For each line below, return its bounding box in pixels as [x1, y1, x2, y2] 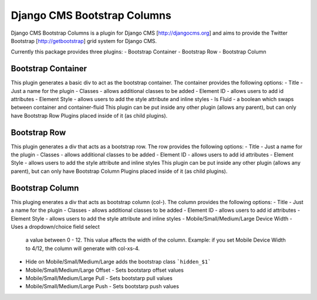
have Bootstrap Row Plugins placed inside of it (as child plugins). [11, 112, 168, 119]
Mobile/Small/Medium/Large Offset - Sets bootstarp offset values [25, 266, 184, 274]
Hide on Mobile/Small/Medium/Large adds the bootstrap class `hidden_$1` [25, 258, 211, 265]
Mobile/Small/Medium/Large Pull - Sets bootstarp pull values [25, 274, 173, 282]
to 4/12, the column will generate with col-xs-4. [25, 245, 140, 252]
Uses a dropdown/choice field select [11, 223, 100, 230]
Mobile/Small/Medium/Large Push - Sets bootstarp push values [25, 283, 179, 290]
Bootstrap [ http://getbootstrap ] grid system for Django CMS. [11, 37, 157, 44]
